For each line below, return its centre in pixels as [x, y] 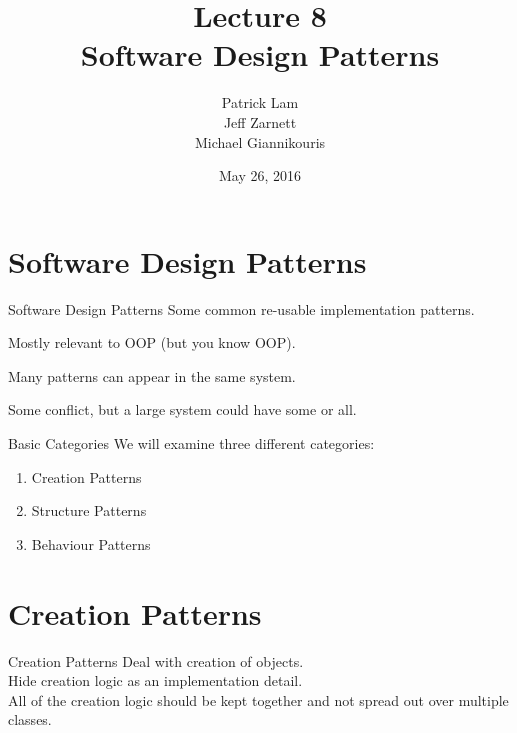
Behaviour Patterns [91, 543]
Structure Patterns [89, 510]
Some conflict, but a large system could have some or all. [182, 409]
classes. [30, 719]
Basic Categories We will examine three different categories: [191, 443]
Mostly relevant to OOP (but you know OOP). [152, 342]
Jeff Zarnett [260, 121]
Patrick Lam [260, 102]
